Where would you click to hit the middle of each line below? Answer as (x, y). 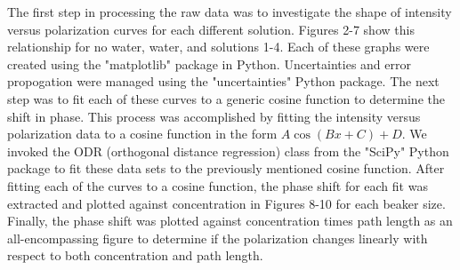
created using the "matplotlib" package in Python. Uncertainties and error (209, 64)
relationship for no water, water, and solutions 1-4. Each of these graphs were (218, 47)
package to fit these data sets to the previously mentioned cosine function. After (226, 168)
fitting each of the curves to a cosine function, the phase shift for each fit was (218, 185)
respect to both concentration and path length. (135, 255)
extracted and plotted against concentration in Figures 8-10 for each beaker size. (226, 203)
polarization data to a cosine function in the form (142, 134)
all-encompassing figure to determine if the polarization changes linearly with (218, 238)
